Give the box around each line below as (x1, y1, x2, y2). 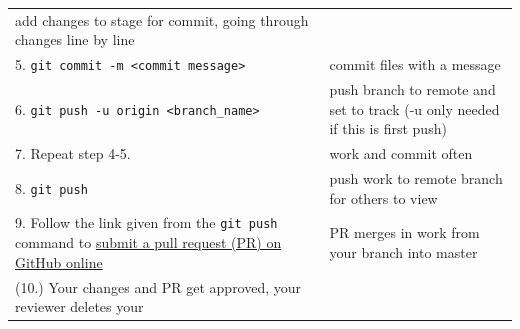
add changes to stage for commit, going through (15, 9, 309, 30)
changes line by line (15, 29, 135, 50)
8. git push (15, 177, 88, 198)
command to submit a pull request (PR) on (15, 232, 282, 253)
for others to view (329, 187, 438, 208)
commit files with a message (329, 54, 501, 75)
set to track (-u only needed (329, 98, 500, 119)
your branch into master (329, 241, 478, 262)
